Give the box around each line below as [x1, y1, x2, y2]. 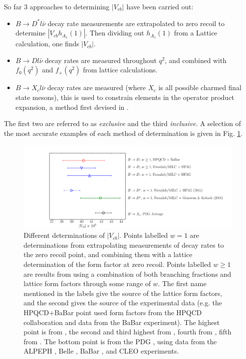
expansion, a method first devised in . [15, 101, 129, 112]
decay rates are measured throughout [45, 55, 157, 65]
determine [15, 28, 46, 38]
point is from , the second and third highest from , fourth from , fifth [24, 326, 232, 337]
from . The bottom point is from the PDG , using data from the [24, 336, 217, 346]
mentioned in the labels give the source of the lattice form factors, [24, 288, 222, 298]
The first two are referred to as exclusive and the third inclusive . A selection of [4, 118, 241, 129]
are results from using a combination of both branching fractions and [24, 268, 231, 279]
